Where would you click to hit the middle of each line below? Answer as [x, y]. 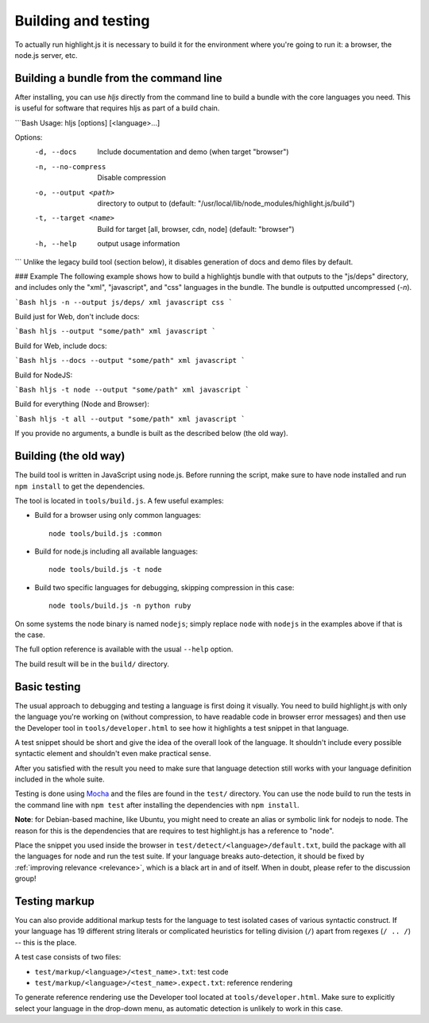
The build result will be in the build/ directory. [92, 664]
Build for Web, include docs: [61, 346]
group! [25, 878]
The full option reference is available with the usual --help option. [124, 649]
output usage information [139, 244]
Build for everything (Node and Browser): [82, 404]
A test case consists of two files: [68, 957]
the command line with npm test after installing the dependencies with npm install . [157, 805]
